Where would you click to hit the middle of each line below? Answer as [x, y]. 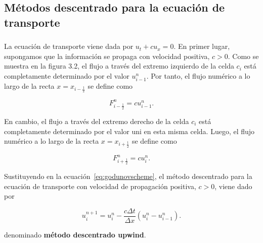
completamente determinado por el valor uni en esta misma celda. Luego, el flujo [129, 131]
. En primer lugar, [202, 46]
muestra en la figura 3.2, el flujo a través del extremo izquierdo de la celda [119, 66]
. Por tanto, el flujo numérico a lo [198, 75]
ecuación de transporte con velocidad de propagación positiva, [100, 186]
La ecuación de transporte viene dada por [69, 46]
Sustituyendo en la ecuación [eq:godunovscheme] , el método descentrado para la [128, 176]
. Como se [243, 56]
